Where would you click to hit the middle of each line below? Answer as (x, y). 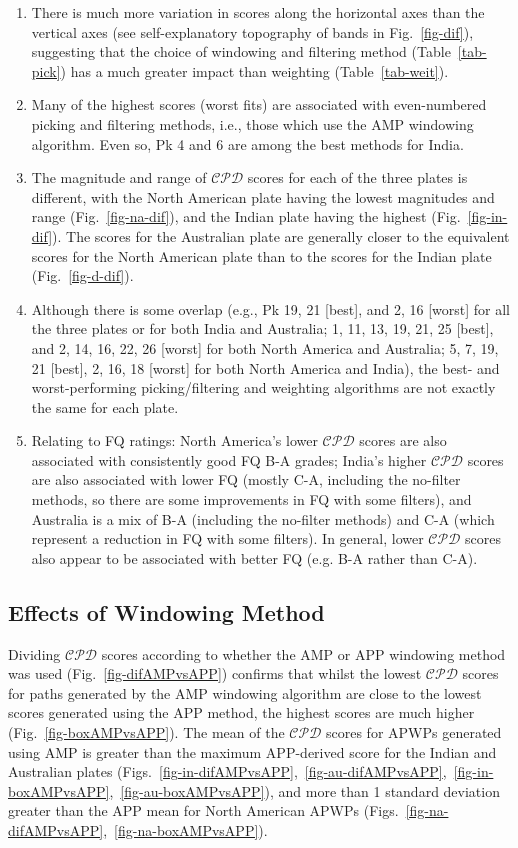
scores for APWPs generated (414, 732)
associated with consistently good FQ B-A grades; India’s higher (229, 459)
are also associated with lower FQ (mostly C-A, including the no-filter (246, 479)
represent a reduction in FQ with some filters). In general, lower (227, 538)
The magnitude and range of (119, 177)
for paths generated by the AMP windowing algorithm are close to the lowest (245, 692)
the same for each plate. (105, 406)
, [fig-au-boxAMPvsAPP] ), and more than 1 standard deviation (304, 790)
